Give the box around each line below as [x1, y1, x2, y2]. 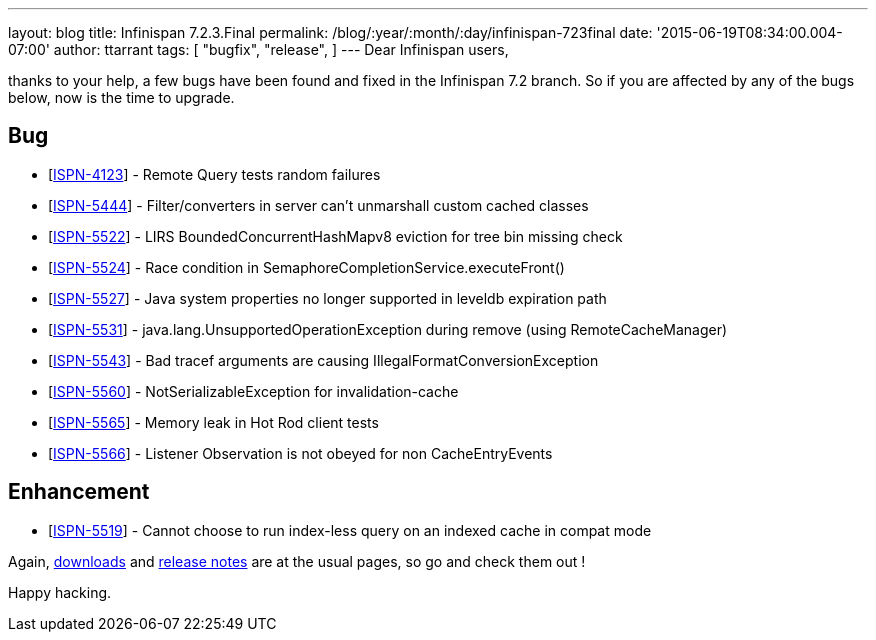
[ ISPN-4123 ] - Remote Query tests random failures [48, 165, 381, 183]
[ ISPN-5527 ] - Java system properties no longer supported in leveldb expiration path [48, 289, 607, 307]
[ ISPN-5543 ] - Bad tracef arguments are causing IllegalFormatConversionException [48, 351, 599, 369]
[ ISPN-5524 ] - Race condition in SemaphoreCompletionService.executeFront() [48, 258, 565, 276]
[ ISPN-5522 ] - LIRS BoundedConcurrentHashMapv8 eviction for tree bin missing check [48, 227, 623, 245]
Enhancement [8, 479, 150, 505]
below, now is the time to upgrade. [8, 89, 235, 106]
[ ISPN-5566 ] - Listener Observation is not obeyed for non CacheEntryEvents [48, 444, 553, 462]
